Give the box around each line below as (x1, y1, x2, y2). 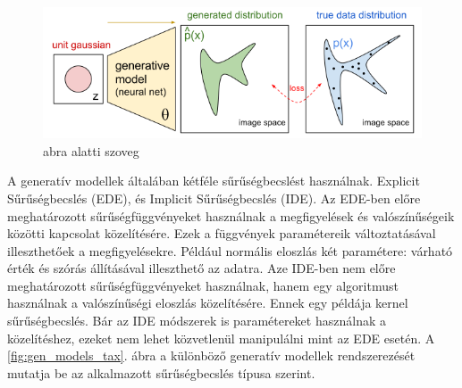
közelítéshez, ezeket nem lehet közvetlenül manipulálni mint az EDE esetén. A (7, 328, 435, 347)
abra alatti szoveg (43, 141, 139, 160)
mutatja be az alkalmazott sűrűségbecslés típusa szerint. (7, 363, 315, 382)
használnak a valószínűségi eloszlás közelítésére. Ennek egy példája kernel (7, 293, 408, 312)
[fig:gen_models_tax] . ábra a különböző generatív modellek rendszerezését (7, 346, 416, 365)
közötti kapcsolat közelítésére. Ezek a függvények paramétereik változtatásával (7, 224, 436, 243)
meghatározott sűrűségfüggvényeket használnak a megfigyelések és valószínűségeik (7, 206, 455, 225)
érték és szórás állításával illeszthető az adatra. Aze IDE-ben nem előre (7, 259, 396, 277)
